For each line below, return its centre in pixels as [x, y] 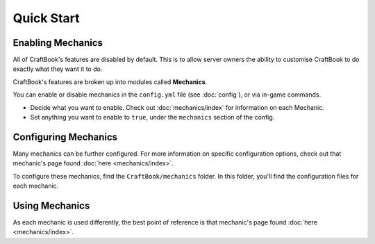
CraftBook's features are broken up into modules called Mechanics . [110, 82]
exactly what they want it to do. [58, 69]
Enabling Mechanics [58, 43]
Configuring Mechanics [65, 137]
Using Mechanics [51, 205]
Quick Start [46, 18]
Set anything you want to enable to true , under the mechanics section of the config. [152, 117]
